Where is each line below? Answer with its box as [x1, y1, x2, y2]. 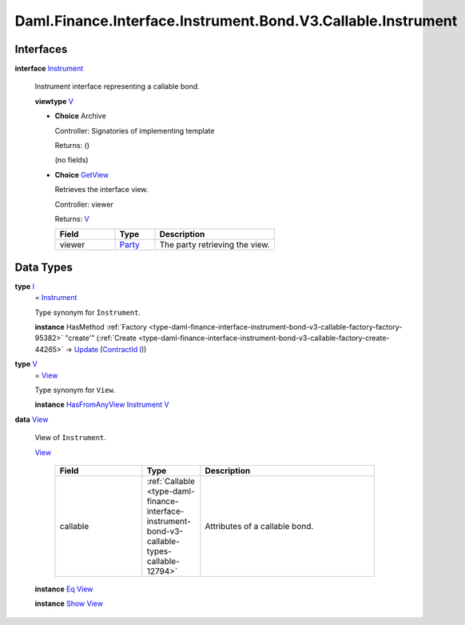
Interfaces [14, 42, 68, 56]
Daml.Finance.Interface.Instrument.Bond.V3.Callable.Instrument [14, 12, 458, 30]
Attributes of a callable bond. [205, 520, 314, 531]
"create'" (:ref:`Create [65, 333, 137, 343]
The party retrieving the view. [159, 239, 271, 250]
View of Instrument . [34, 433, 107, 443]
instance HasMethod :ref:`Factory [34, 323, 148, 332]
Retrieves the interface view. [54, 185, 149, 194]
